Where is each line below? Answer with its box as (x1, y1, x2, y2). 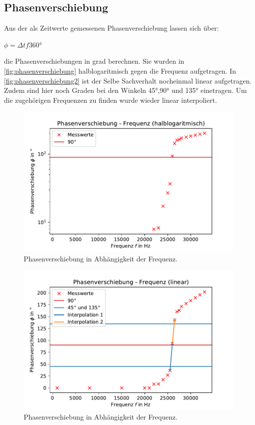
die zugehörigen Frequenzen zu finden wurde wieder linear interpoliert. (4, 94, 217, 105)
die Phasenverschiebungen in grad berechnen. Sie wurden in (4, 56, 184, 66)
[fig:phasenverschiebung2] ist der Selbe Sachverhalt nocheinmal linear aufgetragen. (4, 75, 252, 85)
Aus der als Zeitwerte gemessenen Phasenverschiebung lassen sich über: (4, 23, 219, 33)
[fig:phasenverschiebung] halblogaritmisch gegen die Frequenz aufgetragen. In (4, 65, 236, 76)
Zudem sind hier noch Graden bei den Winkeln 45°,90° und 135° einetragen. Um (4, 85, 247, 95)
